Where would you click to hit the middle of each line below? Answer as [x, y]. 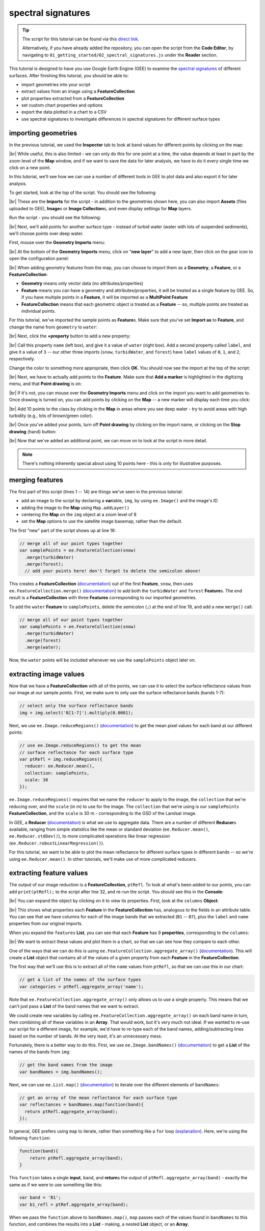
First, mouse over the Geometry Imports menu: [57, 243]
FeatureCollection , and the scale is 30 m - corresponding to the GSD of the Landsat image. [103, 813]
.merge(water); [43, 647]
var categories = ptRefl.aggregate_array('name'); [82, 987]
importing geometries [43, 133]
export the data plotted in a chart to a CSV [64, 112]
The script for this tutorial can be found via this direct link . [81, 39]
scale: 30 [37, 780]
